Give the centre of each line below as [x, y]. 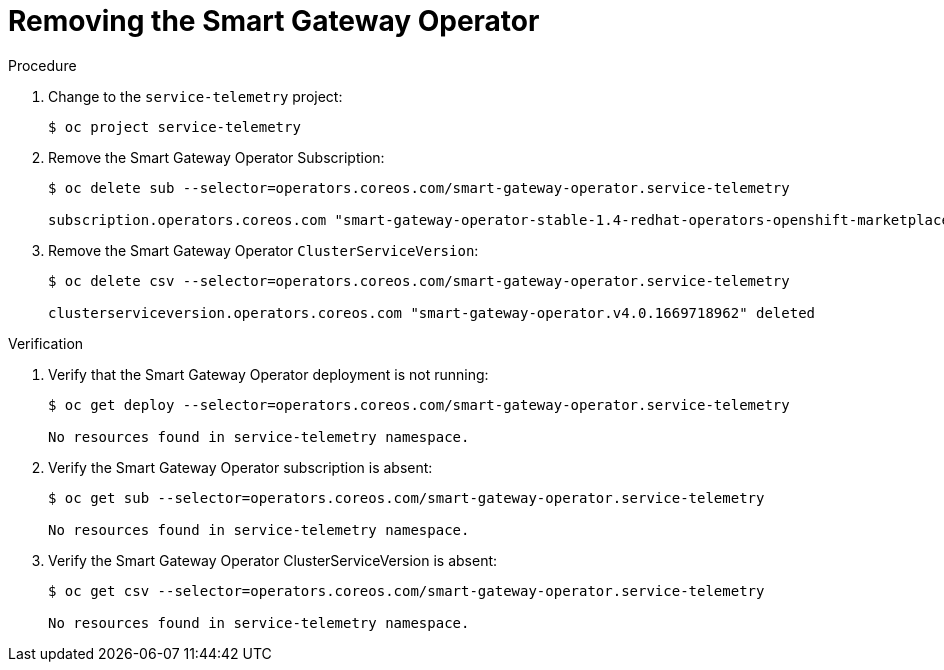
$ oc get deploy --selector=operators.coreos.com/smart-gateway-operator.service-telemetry [419, 404]
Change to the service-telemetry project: [195, 96]
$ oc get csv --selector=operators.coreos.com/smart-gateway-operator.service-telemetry [406, 590]
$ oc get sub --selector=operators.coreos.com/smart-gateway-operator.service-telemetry [406, 497]
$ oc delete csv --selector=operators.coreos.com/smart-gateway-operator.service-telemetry [419, 280]
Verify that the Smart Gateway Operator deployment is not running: [268, 374]
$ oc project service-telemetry [174, 126]
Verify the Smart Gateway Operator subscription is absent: [240, 467]
